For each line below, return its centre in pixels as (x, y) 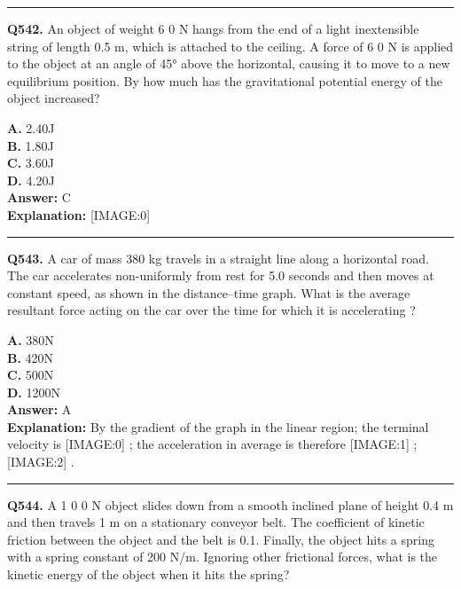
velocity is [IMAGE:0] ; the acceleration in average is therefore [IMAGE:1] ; (212, 444)
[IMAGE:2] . (41, 462)
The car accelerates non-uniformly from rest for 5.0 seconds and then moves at (221, 275)
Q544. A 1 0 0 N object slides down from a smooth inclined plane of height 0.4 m (230, 504)
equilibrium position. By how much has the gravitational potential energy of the (225, 80)
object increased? (54, 98)
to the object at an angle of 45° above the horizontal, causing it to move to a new (229, 63)
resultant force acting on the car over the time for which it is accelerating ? (211, 310)
